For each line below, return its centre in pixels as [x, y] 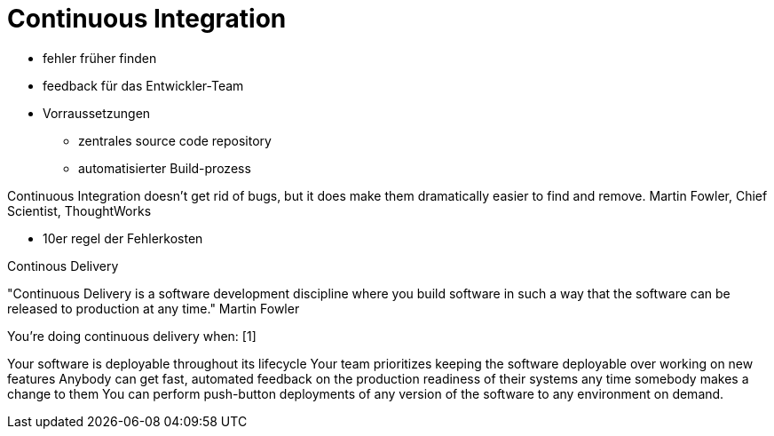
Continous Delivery [63, 266]
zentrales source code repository [175, 140]
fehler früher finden [100, 58]
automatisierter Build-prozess [165, 168]
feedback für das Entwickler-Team [143, 85]
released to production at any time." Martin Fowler [154, 308]
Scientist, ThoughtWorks [79, 210]
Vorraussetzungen [97, 113]
